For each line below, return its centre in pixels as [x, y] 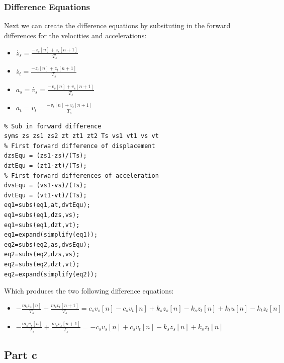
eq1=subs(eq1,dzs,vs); [42, 215]
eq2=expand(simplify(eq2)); [51, 274]
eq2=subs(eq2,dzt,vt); [42, 264]
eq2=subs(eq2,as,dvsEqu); [47, 244]
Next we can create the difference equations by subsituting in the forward [117, 25]
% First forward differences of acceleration [81, 175]
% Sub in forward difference [53, 126]
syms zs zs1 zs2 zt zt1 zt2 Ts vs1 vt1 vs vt [81, 136]
